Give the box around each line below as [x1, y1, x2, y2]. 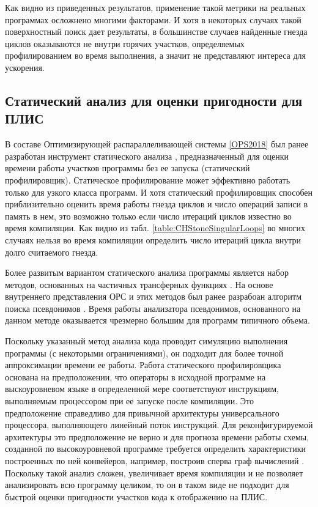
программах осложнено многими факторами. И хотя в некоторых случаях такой [5, 13, 301, 26]
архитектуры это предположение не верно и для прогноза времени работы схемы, [5, 430, 309, 443]
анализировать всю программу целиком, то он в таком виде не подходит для [5, 478, 289, 491]
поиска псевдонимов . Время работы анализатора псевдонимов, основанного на [5, 302, 301, 314]
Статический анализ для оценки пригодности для [5, 91, 303, 109]
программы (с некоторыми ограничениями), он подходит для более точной [5, 346, 284, 359]
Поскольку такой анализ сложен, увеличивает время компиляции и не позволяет [5, 466, 303, 479]
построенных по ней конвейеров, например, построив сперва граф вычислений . [5, 454, 305, 467]
